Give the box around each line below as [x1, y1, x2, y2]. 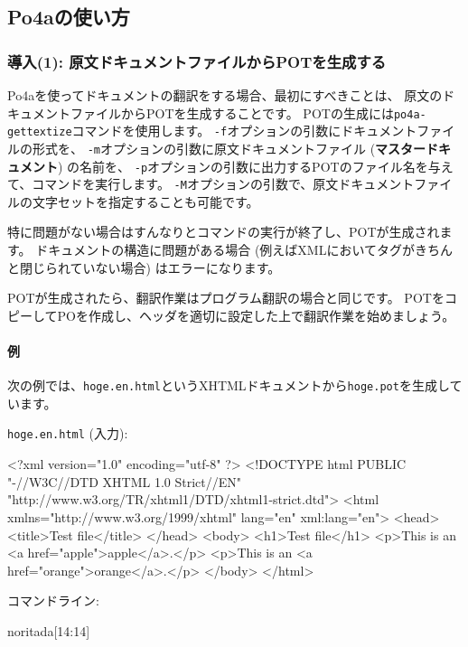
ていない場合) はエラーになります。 [70, 258, 281, 277]
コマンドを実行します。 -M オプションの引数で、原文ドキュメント [32, 174, 415, 193]
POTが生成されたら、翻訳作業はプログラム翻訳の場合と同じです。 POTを [7, 288, 445, 307]
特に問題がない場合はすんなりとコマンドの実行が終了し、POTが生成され [7, 222, 440, 241]
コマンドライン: [7, 591, 99, 610]
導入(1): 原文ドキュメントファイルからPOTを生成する [7, 50, 387, 72]
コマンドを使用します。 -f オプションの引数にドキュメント [71, 121, 417, 140]
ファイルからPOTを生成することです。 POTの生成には [70, 103, 394, 122]
